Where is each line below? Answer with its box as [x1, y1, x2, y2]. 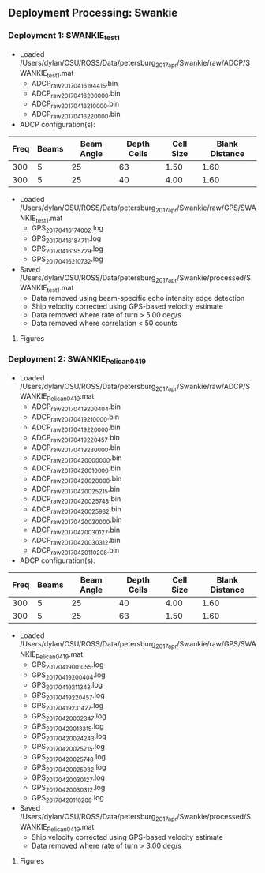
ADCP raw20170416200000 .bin [31, 88, 121, 100]
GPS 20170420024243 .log [31, 732, 106, 743]
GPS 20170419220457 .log [31, 691, 105, 702]
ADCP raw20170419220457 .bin [31, 433, 121, 444]
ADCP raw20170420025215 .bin [31, 484, 121, 496]
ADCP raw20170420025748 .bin [31, 494, 121, 506]
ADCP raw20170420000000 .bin [31, 453, 122, 465]
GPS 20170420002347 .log [31, 710, 106, 722]
